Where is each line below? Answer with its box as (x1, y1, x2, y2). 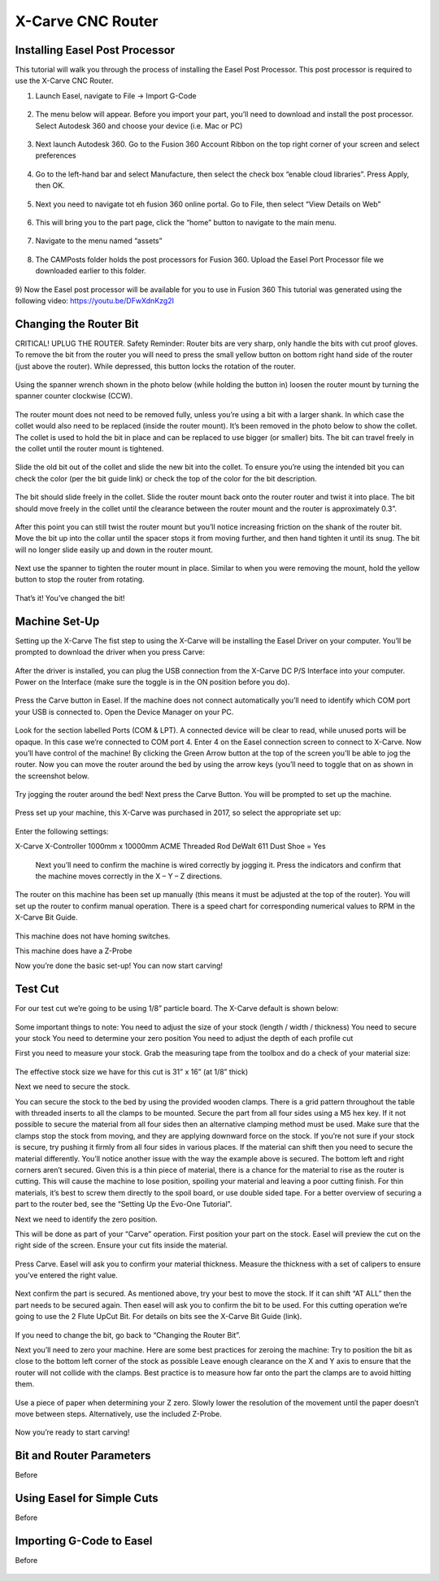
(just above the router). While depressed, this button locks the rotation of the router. (15, 361, 296, 371)
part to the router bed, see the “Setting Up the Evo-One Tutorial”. (15, 1200, 233, 1209)
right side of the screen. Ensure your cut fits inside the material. (15, 1240, 228, 1250)
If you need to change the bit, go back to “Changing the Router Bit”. (15, 1330, 241, 1339)
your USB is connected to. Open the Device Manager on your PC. (15, 707, 234, 716)
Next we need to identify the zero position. (15, 1214, 158, 1224)
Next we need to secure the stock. (15, 1082, 130, 1091)
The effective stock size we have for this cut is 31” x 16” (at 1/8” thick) (15, 1066, 248, 1077)
